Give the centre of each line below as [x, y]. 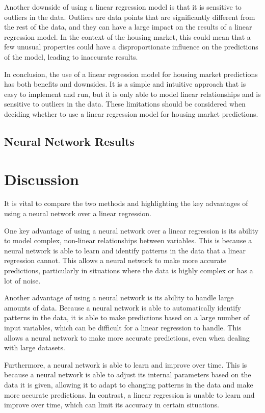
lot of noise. [22, 280]
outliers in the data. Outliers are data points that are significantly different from [130, 17]
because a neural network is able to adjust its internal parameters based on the [128, 375]
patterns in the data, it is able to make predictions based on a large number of [127, 317]
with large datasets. [35, 347]
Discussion [42, 179]
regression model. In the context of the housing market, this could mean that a [127, 36]
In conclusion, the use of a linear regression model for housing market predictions [131, 74]
